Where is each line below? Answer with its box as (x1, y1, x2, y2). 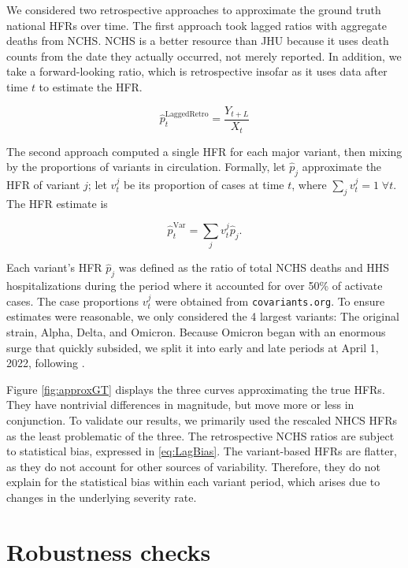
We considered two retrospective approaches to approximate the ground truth (6, 2, 381, 17)
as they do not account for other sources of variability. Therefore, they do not (6, 458, 380, 474)
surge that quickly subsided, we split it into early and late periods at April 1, (6, 339, 379, 355)
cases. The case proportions (6, 292, 139, 309)
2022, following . (6, 355, 85, 371)
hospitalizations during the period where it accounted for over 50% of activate (6, 277, 383, 294)
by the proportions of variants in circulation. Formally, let (6, 158, 286, 175)
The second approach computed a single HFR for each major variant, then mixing (6, 143, 402, 159)
